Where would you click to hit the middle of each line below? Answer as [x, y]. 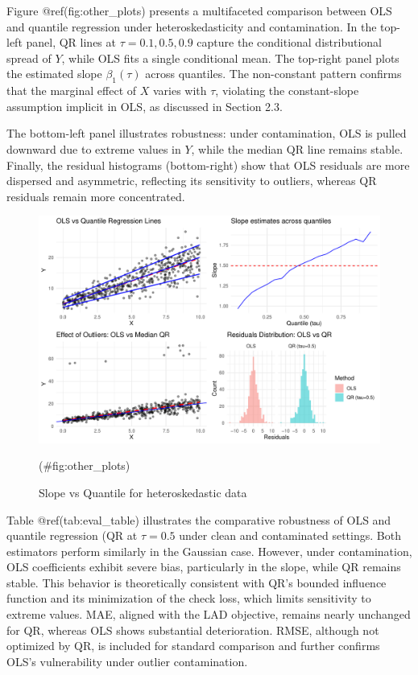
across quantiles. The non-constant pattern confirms [273, 74]
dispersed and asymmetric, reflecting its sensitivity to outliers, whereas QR [192, 181]
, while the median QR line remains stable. [297, 148]
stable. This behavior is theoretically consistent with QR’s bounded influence [197, 582]
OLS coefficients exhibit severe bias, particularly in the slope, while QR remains [204, 567]
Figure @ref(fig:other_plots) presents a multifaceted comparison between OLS [199, 10]
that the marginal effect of [72, 91]
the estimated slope [54, 74]
